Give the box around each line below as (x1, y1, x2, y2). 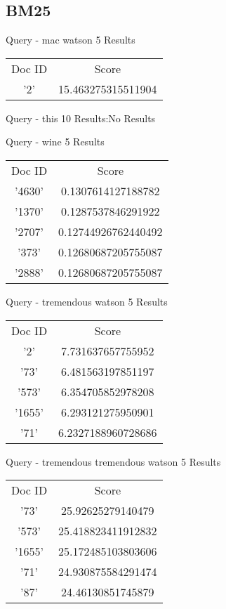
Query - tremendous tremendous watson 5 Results (6, 454, 221, 469)
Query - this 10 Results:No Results (6, 110, 156, 125)
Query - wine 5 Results (6, 134, 105, 149)
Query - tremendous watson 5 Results (6, 294, 168, 308)
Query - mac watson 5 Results (6, 32, 135, 47)
